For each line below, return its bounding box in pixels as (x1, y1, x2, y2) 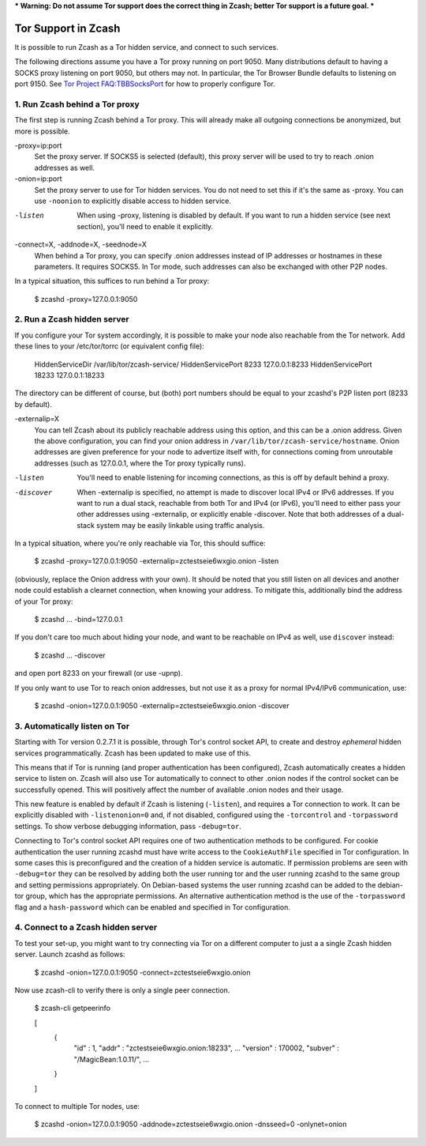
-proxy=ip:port (14, 141, 62, 150)
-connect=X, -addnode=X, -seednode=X (14, 239, 148, 249)
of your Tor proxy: (14, 597, 73, 606)
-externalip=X (14, 414, 59, 424)
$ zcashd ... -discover (34, 650, 106, 660)
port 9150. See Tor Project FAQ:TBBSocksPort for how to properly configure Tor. (14, 79, 275, 89)
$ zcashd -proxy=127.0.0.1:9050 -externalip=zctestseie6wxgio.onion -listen (34, 556, 279, 566)
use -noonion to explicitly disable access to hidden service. (34, 196, 232, 205)
